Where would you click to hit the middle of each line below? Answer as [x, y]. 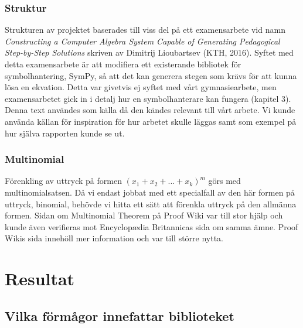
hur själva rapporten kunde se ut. [65, 133]
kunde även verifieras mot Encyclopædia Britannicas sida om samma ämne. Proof [151, 226]
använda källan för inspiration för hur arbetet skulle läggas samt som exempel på [151, 121]
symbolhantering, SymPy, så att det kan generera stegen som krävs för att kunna [151, 75]
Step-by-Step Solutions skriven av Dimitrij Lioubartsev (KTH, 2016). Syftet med [149, 52]
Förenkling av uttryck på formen [63, 181]
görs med [224, 181]
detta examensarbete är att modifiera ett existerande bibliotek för [123, 64]
